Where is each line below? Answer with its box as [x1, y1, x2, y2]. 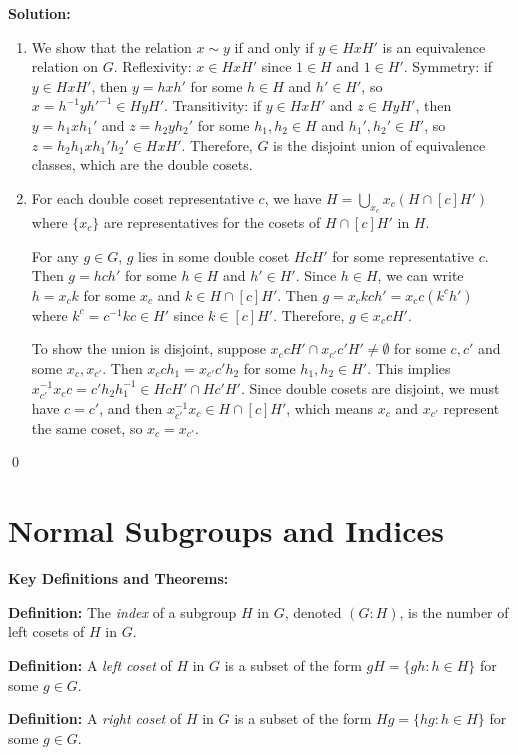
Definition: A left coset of [8, 654, 172, 675]
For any [31, 245, 79, 266]
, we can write [377, 265, 464, 286]
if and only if [234, 36, 314, 57]
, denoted [284, 601, 342, 622]
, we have [264, 187, 322, 208]
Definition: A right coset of [8, 708, 182, 729]
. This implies [367, 357, 451, 378]
